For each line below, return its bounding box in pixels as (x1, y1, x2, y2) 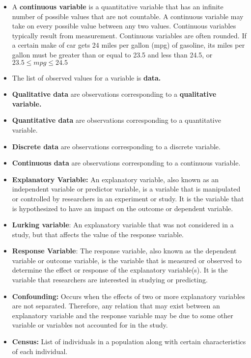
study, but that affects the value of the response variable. (12, 229, 184, 239)
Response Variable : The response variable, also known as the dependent (12, 246, 237, 256)
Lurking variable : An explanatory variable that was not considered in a (12, 220, 234, 230)
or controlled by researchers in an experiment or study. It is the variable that (12, 193, 244, 203)
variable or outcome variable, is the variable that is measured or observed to (12, 255, 242, 265)
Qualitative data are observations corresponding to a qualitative (12, 89, 217, 99)
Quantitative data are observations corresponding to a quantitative (12, 115, 221, 125)
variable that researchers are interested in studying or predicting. (12, 275, 208, 285)
